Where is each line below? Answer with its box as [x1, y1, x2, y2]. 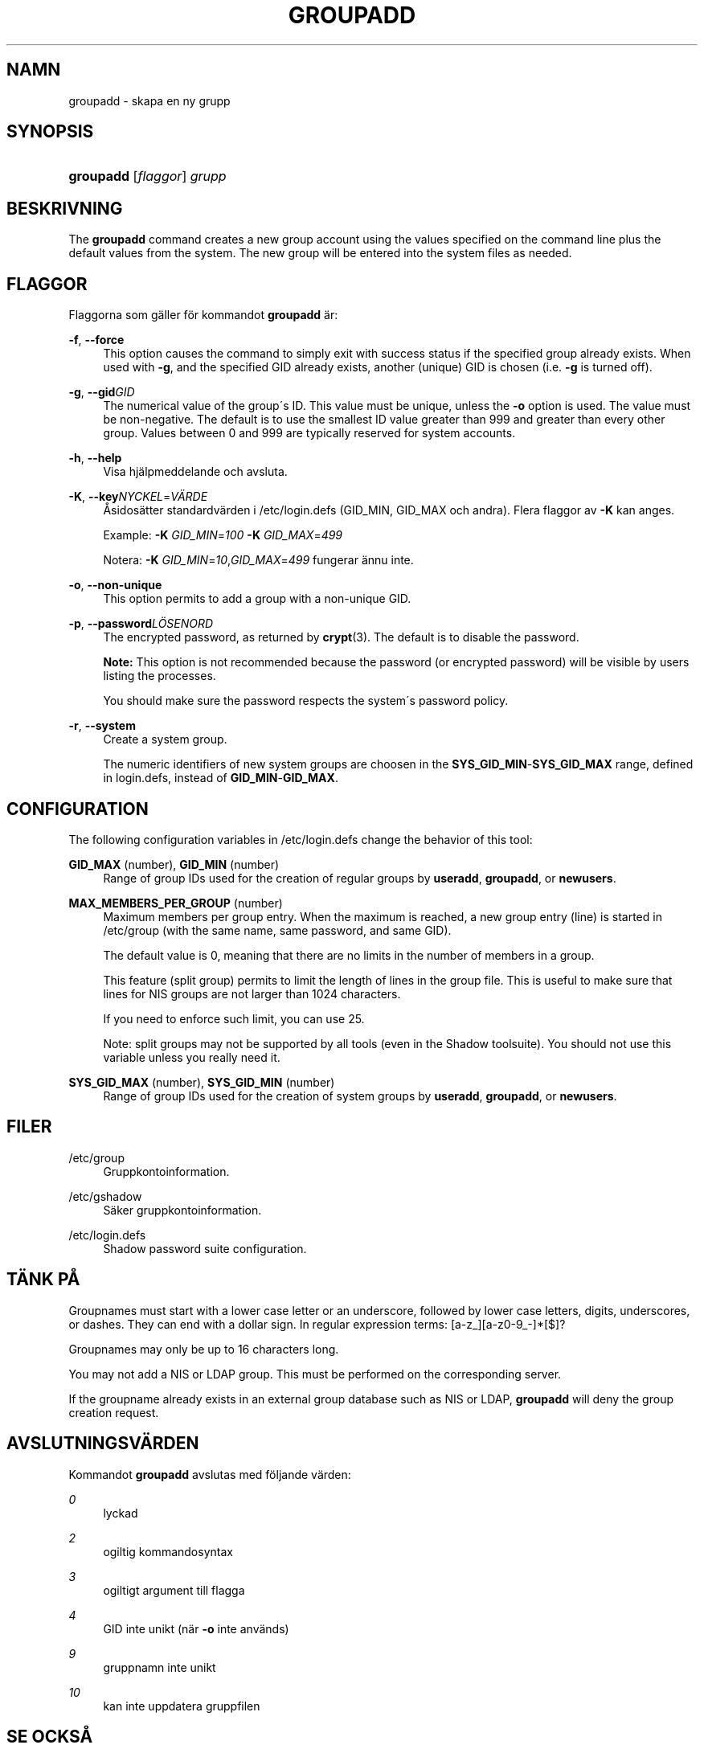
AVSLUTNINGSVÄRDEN [6, 1433, 199, 1454]
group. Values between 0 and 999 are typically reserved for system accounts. [103, 426, 516, 440]
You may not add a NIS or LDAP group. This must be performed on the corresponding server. [68, 1366, 562, 1381]
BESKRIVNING [6, 198, 123, 219]
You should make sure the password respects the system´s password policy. [103, 694, 509, 708]
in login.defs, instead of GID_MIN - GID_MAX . [103, 771, 338, 785]
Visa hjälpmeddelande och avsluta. [103, 465, 288, 479]
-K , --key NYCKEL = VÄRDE [68, 489, 208, 504]
